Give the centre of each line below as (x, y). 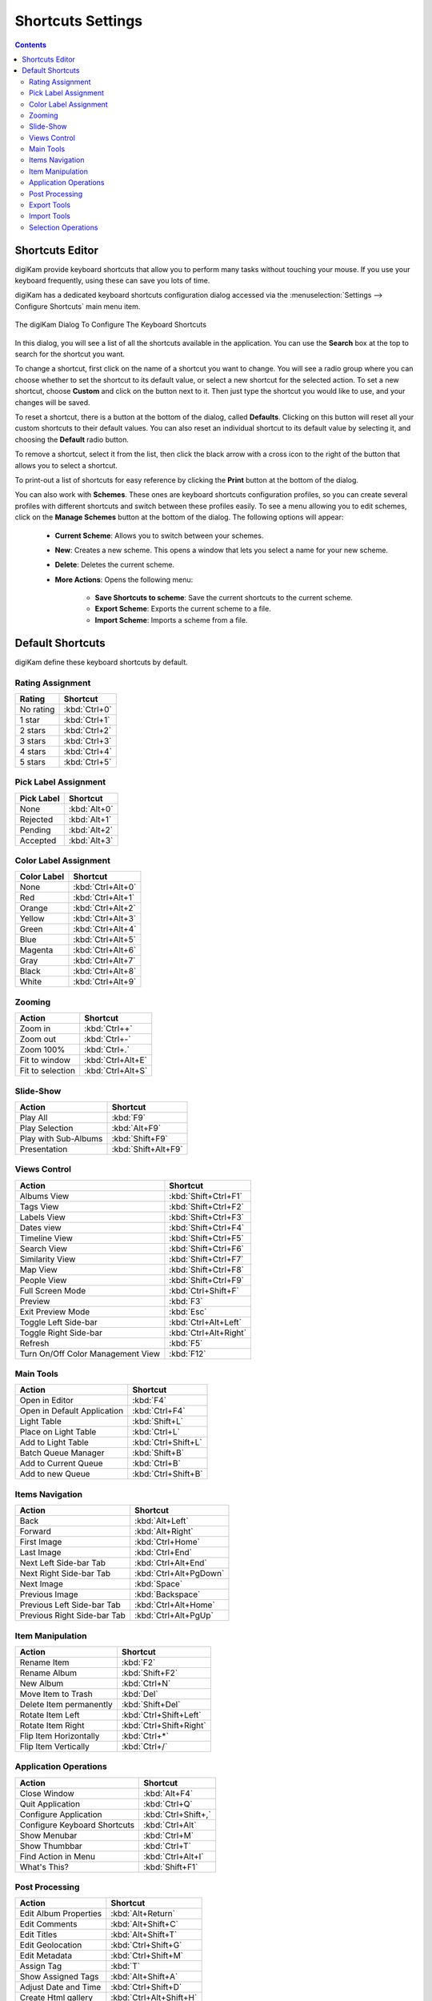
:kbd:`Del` (140, 1694)
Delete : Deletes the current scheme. (115, 565)
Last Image (40, 1553)
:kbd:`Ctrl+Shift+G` (146, 1945)
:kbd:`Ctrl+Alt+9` (105, 982)
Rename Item (44, 1662)
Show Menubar (48, 1835)
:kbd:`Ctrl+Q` (168, 1803)
